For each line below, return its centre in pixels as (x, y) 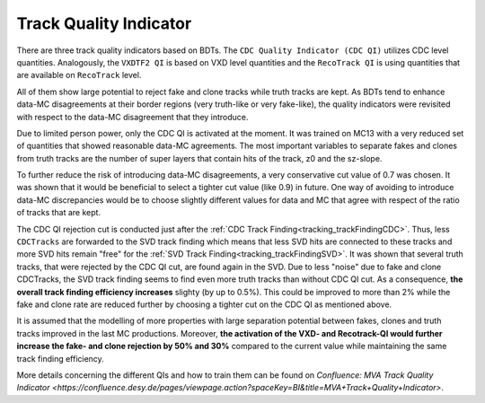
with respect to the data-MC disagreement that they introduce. (132, 117)
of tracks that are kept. (59, 213)
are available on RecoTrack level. (79, 75)
